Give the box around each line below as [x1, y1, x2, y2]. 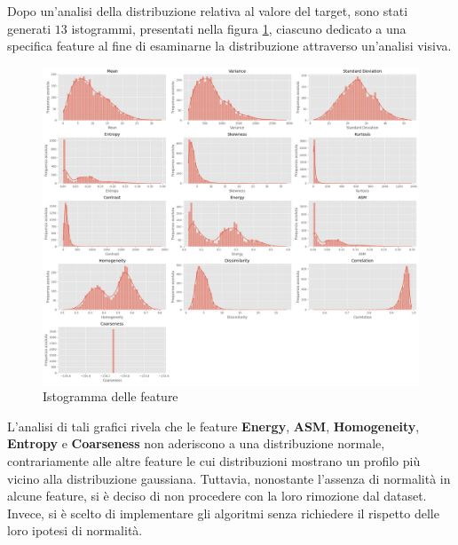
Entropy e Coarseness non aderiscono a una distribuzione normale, [7, 434, 385, 453]
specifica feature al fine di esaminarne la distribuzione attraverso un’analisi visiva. [7, 36, 452, 55]
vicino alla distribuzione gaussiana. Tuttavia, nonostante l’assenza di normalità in [7, 469, 451, 487]
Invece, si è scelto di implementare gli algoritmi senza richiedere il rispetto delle [7, 503, 439, 522]
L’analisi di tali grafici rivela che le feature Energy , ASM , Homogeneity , [7, 416, 420, 435]
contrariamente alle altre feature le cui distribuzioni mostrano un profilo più [7, 452, 421, 470]
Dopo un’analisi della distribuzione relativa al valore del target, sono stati [7, 2, 408, 20]
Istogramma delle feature [43, 387, 178, 406]
